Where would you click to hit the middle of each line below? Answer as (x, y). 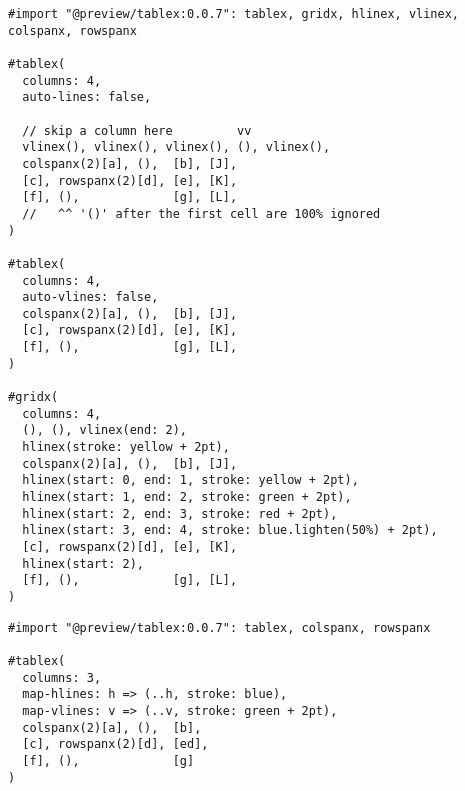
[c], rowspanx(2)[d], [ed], (115, 744)
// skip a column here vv (137, 130)
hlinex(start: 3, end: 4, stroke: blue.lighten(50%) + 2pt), (230, 530)
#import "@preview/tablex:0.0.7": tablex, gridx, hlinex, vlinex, (234, 14)
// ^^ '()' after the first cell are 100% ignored (201, 213)
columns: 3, (62, 677)
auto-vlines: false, (90, 297)
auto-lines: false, (87, 97)
